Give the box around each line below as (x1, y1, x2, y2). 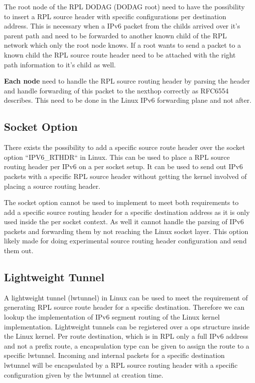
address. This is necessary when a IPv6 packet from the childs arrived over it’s (4, 21, 240, 31)
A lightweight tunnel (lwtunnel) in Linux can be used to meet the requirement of (4, 292, 248, 302)
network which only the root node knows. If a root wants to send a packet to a (4, 40, 241, 50)
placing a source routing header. (4, 180, 101, 191)
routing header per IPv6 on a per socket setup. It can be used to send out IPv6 (4, 161, 243, 172)
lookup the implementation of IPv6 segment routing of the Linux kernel (4, 312, 220, 322)
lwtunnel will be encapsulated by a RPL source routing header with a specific (4, 360, 238, 370)
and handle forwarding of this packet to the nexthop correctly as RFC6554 (4, 85, 229, 95)
